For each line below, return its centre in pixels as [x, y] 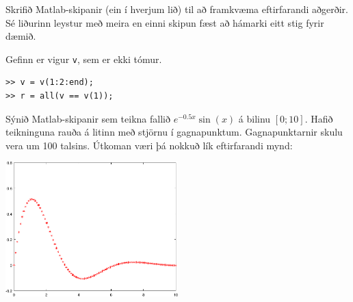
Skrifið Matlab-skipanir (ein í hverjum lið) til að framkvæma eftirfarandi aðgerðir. [177, 9]
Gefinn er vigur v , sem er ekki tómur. [84, 59]
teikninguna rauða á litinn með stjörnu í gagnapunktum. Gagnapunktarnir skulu [174, 132]
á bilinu [254, 118]
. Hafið [319, 118]
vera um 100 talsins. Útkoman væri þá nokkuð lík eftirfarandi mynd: [149, 145]
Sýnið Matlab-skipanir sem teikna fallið [88, 118]
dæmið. [21, 36]
